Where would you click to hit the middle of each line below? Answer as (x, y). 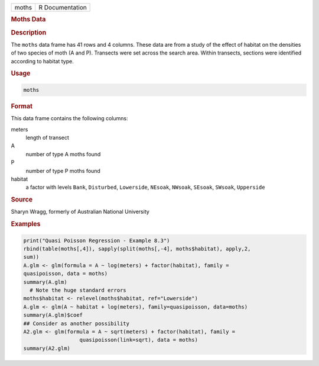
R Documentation (63, 7)
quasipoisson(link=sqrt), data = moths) (139, 340)
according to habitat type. (42, 61)
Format (22, 106)
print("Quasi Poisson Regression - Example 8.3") (97, 240)
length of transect (47, 137)
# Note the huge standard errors (78, 290)
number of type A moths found (63, 154)
